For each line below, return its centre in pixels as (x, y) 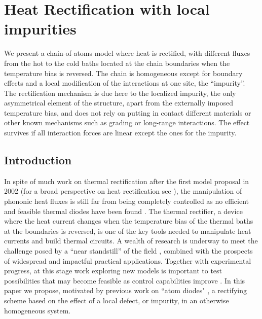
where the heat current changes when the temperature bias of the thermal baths (129, 221)
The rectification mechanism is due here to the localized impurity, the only (120, 93)
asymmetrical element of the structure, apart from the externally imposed (119, 103)
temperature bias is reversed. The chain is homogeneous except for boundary (123, 73)
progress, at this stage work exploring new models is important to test (113, 271)
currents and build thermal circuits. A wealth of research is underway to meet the (131, 241)
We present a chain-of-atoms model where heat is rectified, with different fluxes (127, 53)
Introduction (38, 160)
